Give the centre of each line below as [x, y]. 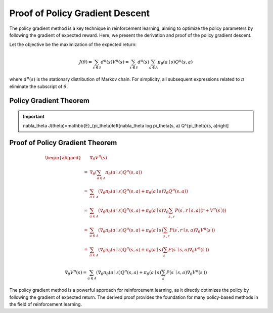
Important [34, 117]
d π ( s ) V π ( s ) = [115, 61]
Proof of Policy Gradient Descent [80, 13]
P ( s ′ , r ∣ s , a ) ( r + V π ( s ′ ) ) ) [200, 210]
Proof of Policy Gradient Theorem [63, 143]
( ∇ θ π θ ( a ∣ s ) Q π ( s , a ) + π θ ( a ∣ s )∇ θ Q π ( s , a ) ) [143, 192]
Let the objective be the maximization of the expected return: [73, 44]
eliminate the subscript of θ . [39, 86]
